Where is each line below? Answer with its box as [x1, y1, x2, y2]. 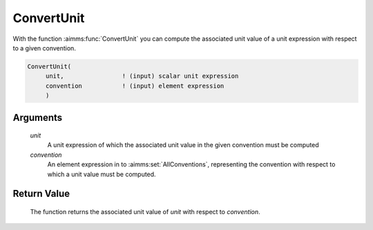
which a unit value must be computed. [47, 170, 156, 178]
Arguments [12, 111, 63, 124]
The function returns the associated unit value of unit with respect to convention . [30, 208, 260, 216]
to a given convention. [12, 44, 76, 52]
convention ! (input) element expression [45, 82, 224, 90]
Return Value [12, 188, 70, 200]
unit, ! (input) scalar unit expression [45, 73, 239, 80]
